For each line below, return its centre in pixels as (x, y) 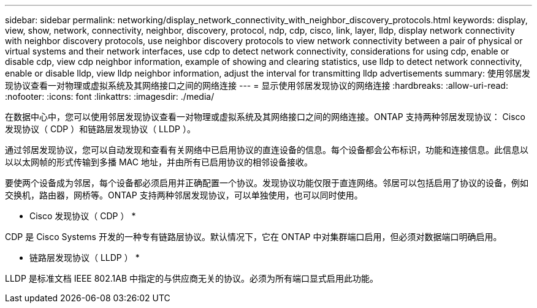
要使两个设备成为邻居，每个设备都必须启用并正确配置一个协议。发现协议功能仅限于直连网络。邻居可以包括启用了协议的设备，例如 (267, 183)
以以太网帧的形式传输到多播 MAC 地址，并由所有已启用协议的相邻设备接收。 (159, 162)
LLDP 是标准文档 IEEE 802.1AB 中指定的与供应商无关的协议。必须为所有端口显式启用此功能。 (192, 278)
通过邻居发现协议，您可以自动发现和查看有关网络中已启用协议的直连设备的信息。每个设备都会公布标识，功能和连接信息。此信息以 (267, 150)
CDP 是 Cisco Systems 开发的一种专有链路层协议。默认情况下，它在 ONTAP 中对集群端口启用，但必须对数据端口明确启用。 (253, 237)
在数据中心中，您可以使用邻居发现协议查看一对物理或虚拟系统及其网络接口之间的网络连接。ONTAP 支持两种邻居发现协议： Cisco (265, 117)
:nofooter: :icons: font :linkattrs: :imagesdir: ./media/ (110, 96)
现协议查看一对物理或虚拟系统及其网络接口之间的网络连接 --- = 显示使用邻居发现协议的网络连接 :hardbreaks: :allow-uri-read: (257, 85)
